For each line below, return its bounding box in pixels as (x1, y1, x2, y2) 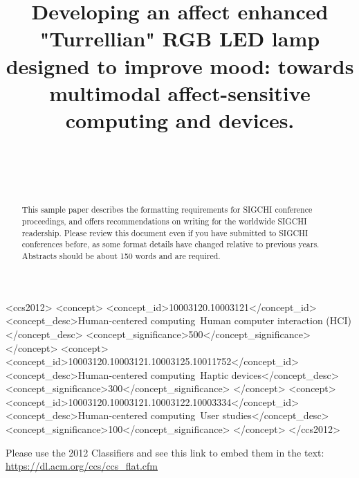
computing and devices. (65, 105, 295, 134)
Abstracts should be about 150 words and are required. (21, 250, 221, 262)
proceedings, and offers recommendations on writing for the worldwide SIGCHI (21, 215, 307, 227)
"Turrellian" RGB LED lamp (39, 24, 320, 53)
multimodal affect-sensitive (49, 78, 311, 107)
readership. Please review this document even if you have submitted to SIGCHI (21, 227, 309, 238)
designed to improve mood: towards (6, 51, 354, 80)
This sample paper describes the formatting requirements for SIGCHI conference (21, 204, 313, 215)
